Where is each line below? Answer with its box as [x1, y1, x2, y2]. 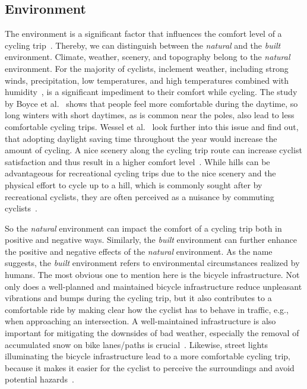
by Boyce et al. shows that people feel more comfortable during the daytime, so [5, 97, 298, 109]
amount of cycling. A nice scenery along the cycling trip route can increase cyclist [5, 144, 302, 156]
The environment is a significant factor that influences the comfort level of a [5, 27, 282, 40]
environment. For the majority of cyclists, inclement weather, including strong [5, 62, 289, 74]
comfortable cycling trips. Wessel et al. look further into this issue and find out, [5, 120, 299, 132]
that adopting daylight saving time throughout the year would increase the [5, 132, 277, 144]
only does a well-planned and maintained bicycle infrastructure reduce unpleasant [5, 280, 302, 292]
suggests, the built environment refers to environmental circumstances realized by [5, 257, 300, 269]
